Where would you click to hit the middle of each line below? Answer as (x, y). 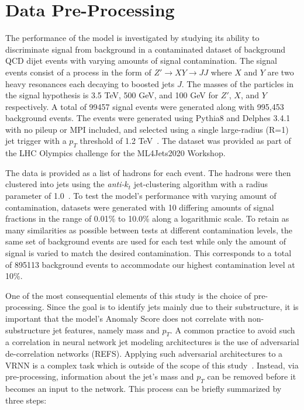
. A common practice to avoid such (233, 330)
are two (281, 72)
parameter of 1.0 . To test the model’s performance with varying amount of (141, 196)
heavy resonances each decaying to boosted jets (90, 83)
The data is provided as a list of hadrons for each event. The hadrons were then (148, 172)
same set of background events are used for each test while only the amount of (146, 241)
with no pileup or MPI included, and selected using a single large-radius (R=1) (147, 129)
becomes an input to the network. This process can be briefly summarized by (144, 388)
